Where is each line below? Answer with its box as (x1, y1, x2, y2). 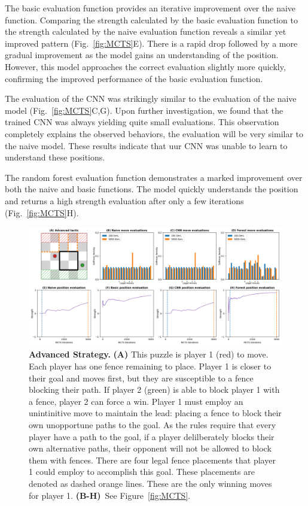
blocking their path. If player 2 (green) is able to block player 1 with (29, 383, 280, 396)
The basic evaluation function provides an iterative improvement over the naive (5, 2, 296, 14)
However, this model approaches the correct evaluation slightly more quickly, (5, 60, 286, 72)
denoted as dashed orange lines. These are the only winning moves (29, 477, 272, 489)
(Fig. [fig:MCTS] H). (5, 206, 79, 219)
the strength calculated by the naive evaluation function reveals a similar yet (5, 25, 286, 38)
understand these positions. (5, 151, 105, 163)
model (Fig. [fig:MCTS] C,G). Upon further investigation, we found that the (5, 104, 283, 116)
